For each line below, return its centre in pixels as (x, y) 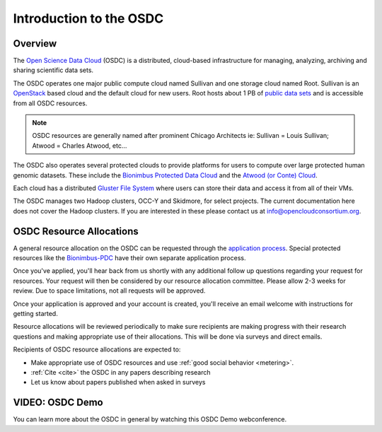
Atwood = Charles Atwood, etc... (80, 146)
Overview (35, 43)
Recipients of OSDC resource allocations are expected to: (97, 349)
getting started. (35, 314)
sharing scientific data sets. (53, 70)
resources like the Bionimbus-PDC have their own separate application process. (129, 258)
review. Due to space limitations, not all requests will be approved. (109, 291)
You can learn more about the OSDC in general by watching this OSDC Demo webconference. (150, 419)
